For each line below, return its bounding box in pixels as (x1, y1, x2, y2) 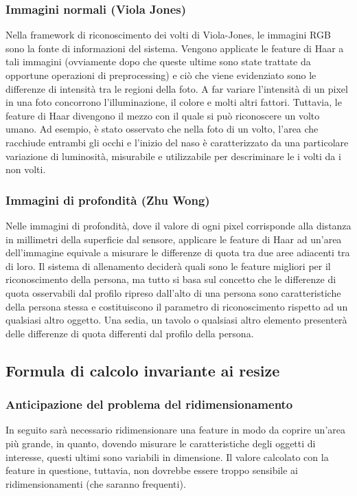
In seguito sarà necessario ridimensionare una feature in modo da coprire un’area (5, 422, 345, 437)
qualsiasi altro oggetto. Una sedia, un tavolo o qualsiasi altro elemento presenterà (5, 313, 347, 327)
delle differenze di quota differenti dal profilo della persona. (5, 326, 254, 340)
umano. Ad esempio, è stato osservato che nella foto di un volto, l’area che (5, 122, 319, 136)
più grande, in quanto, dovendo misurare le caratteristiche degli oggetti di (5, 436, 316, 450)
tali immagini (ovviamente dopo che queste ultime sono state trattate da (5, 54, 311, 69)
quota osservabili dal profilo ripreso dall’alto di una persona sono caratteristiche (5, 285, 341, 300)
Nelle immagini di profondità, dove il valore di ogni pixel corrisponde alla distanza (5, 218, 352, 232)
